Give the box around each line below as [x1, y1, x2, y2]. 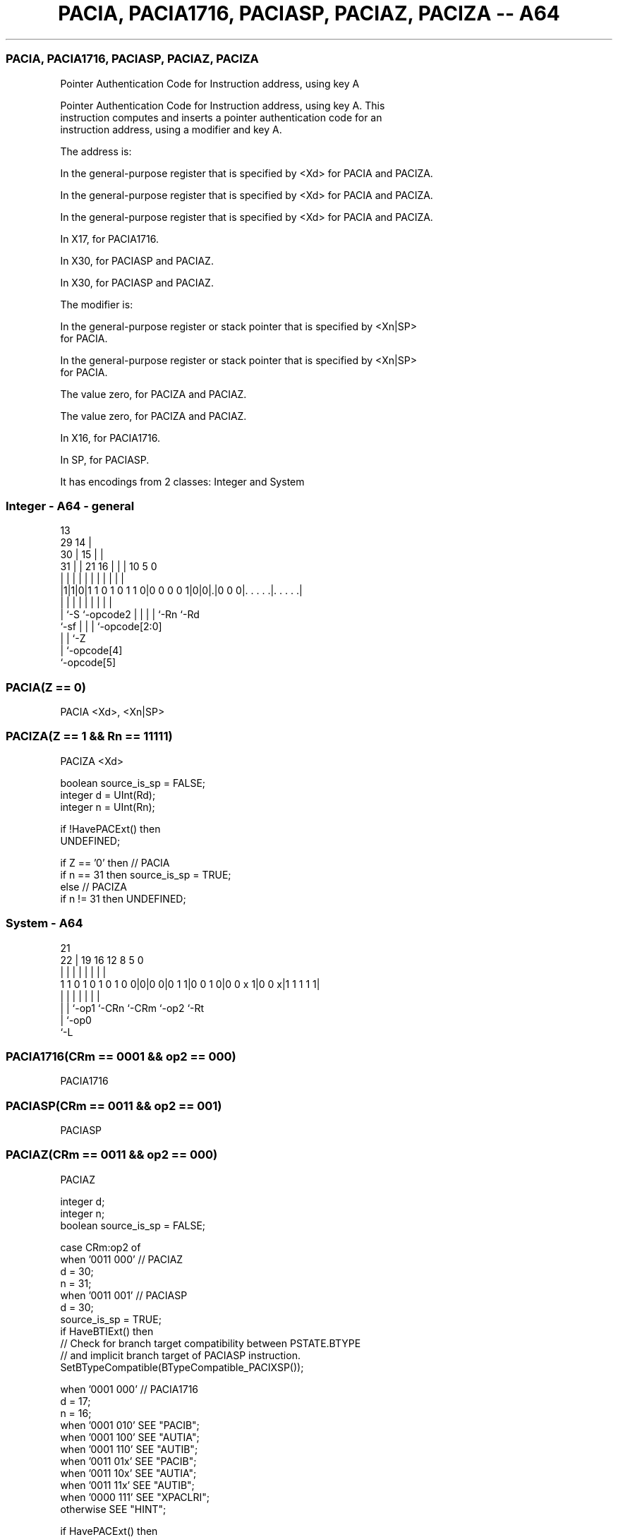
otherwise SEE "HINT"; [60, 1502, 166, 1515]
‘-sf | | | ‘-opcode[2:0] [60, 620, 162, 633]
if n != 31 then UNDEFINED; [60, 892, 186, 905]
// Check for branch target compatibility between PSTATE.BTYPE [60, 1337, 361, 1349]
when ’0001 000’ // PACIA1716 [60, 1382, 199, 1395]
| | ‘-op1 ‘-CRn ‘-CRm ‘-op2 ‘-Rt [60, 1001, 205, 1014]
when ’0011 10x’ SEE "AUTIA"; [60, 1466, 197, 1479]
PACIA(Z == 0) [6, 680, 86, 694]
